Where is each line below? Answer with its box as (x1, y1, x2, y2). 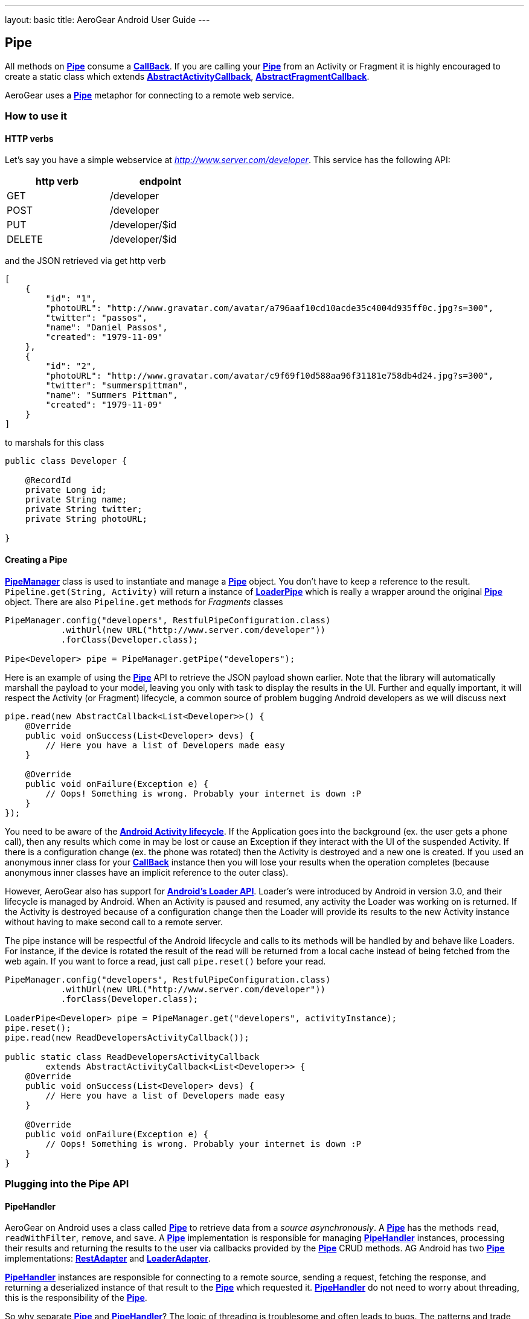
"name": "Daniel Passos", (45, 323, 168, 333)
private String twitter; (25, 504, 143, 515)
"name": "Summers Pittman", (45, 390, 178, 400)
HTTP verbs (5, 133, 54, 144)
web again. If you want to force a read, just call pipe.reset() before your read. (5, 955, 326, 966)
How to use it (5, 110, 67, 123)
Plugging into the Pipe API (5, 1178, 129, 1190)
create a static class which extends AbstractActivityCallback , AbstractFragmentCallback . (5, 71, 370, 82)
